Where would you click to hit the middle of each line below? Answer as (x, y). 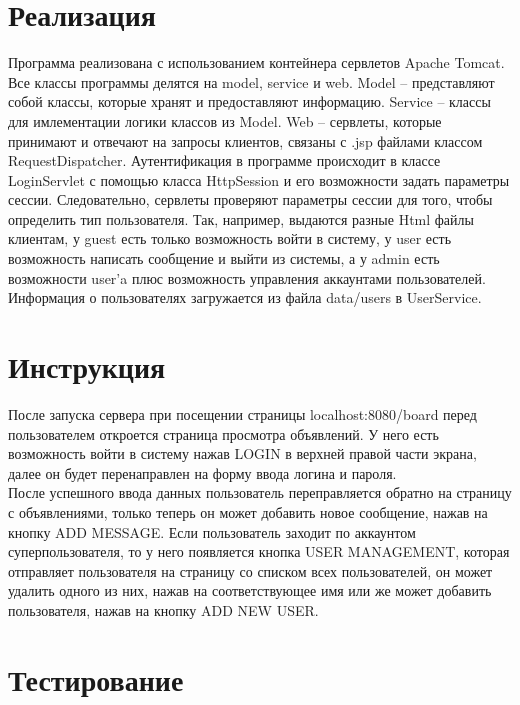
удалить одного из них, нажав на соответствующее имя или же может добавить (250, 590)
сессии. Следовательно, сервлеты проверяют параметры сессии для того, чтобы (250, 199)
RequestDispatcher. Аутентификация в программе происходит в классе (224, 160)
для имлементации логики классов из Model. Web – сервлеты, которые (225, 120)
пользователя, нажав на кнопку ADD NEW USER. (163, 609)
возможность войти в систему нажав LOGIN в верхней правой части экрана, (242, 453)
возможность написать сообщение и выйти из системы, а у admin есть (224, 258)
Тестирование (96, 678)
